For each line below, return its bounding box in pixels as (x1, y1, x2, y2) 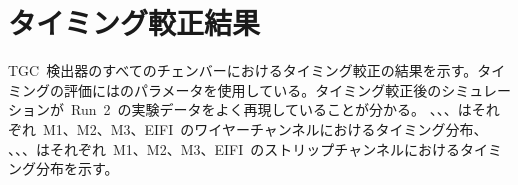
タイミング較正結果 (8, 2, 261, 43)
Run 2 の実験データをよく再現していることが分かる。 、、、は (70, 99, 472, 120)
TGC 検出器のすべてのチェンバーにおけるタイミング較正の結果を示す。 (8, 60, 478, 81)
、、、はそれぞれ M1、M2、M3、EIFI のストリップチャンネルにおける (8, 138, 460, 159)
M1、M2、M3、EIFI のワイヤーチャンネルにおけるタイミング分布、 (42, 118, 488, 139)
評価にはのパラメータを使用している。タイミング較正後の (63, 79, 442, 100)
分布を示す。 (35, 158, 119, 179)
